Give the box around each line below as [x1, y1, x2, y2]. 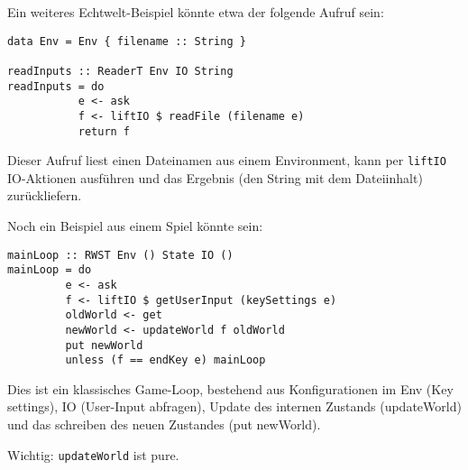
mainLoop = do [7, 263, 92, 277]
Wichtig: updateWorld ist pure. [7, 445, 179, 464]
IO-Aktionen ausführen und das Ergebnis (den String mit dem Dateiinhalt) [7, 168, 423, 187]
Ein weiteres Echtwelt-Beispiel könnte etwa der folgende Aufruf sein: [7, 3, 384, 21]
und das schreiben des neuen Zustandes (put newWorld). [7, 415, 321, 434]
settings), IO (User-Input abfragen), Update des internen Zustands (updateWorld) [7, 397, 462, 416]
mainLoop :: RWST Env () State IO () [7, 248, 234, 262]
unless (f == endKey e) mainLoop [65, 354, 266, 367]
